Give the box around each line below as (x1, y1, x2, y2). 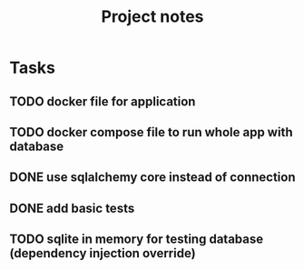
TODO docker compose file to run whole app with (9, 125, 293, 140)
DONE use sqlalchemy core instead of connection (9, 170, 297, 185)
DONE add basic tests (9, 200, 135, 215)
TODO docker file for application (9, 94, 196, 109)
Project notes (101, 6, 204, 27)
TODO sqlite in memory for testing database (9, 232, 264, 247)
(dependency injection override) (9, 245, 197, 261)
